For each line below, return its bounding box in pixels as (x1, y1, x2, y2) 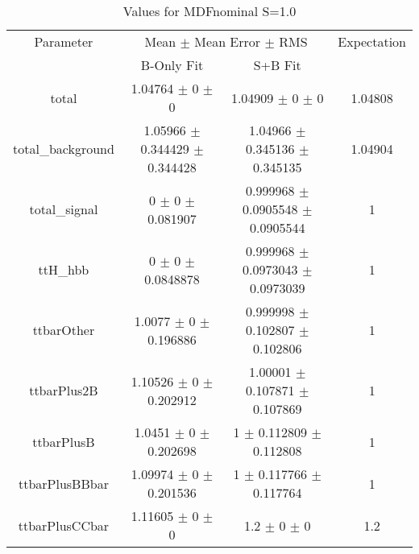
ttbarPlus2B (29, 381, 98, 399)
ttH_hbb (38, 260, 89, 279)
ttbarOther (32, 320, 95, 339)
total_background (13, 139, 114, 158)
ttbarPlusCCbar (18, 515, 110, 535)
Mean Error (194, 32, 261, 51)
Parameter (34, 32, 93, 51)
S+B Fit (253, 56, 301, 74)
